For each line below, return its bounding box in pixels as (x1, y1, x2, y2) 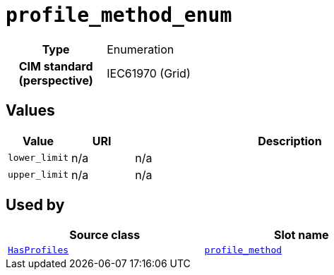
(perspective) (18, 73, 93, 87)
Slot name (273, 228, 329, 243)
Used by (6, 196, 65, 214)
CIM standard (18, 59, 93, 73)
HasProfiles (8, 245, 69, 256)
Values (6, 102, 55, 120)
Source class (69, 228, 141, 243)
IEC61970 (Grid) (107, 66, 191, 80)
